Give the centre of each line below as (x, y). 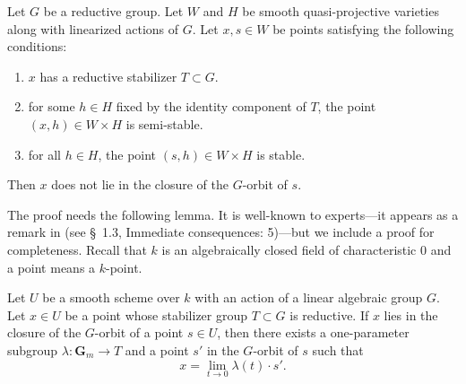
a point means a (52, 267)
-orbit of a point (139, 332)
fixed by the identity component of (211, 106)
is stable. (281, 154)
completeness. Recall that (77, 249)
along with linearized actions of (93, 28)
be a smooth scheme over (111, 297)
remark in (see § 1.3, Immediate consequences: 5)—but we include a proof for (221, 232)
